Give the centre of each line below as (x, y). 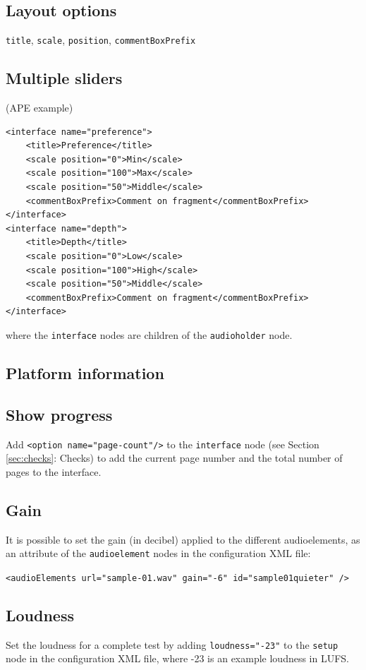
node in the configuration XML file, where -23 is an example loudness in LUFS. (178, 658)
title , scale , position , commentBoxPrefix (101, 40)
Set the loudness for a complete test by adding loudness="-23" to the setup (172, 644)
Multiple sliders (64, 78)
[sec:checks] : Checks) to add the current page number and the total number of (174, 458)
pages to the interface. (54, 471)
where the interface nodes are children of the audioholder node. (149, 334)
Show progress (59, 414)
